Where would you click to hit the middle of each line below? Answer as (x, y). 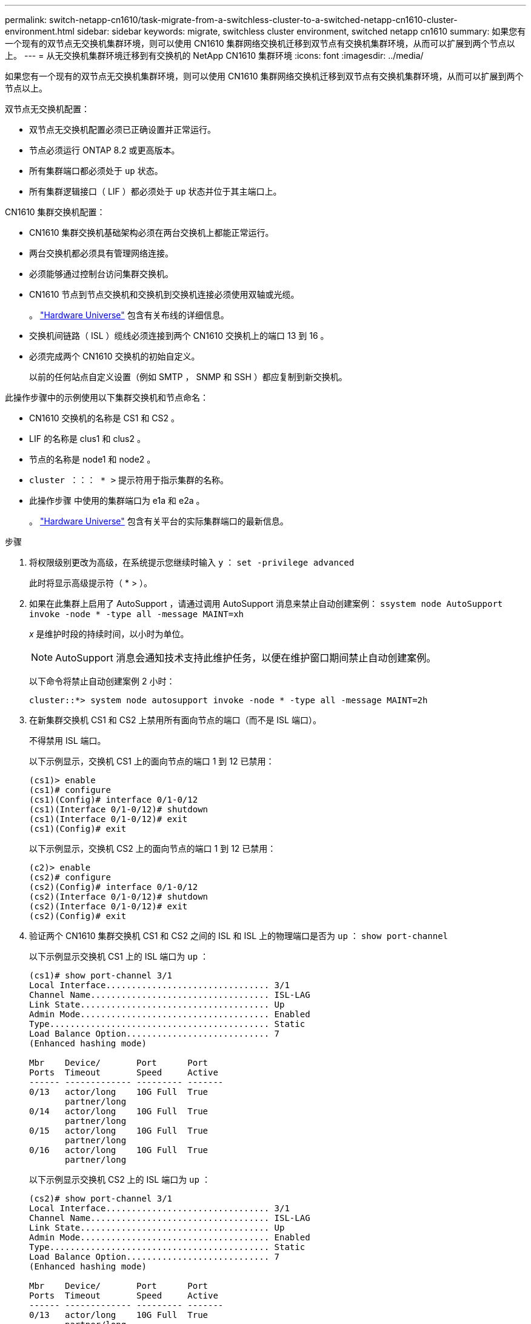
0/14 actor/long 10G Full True (119, 1111)
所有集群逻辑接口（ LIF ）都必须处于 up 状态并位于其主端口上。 (155, 191)
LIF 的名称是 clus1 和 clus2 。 (87, 439)
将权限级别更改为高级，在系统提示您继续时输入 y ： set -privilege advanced (192, 562)
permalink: (26, 20)
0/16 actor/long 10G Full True (119, 1150)
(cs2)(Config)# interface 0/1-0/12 (114, 887)
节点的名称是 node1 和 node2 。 (92, 459)
